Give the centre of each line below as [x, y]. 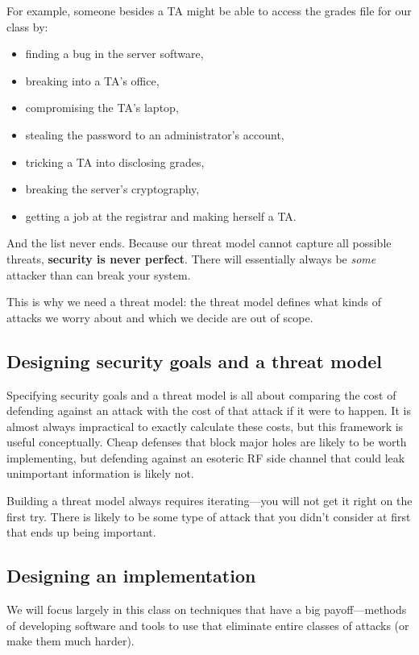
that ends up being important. [81, 532]
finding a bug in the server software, [114, 54]
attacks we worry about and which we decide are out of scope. [160, 317]
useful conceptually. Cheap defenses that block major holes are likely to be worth [207, 442]
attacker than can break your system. [99, 274]
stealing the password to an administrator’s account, [155, 134]
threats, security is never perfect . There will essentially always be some [191, 258]
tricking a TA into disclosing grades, [115, 162]
